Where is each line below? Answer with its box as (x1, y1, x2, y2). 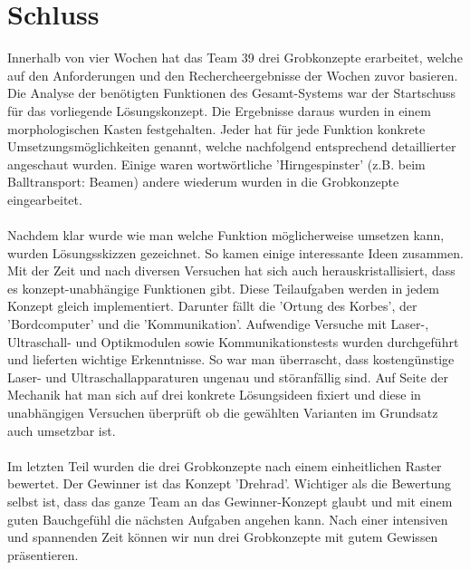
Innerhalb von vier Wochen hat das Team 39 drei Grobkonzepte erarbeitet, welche (7, 48, 463, 67)
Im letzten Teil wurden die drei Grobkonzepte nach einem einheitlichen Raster (7, 456, 442, 475)
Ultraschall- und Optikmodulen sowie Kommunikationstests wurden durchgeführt (7, 332, 459, 351)
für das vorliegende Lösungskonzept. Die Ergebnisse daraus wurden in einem (7, 101, 431, 120)
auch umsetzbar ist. (7, 420, 116, 440)
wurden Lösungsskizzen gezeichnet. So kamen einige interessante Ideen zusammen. (7, 243, 464, 262)
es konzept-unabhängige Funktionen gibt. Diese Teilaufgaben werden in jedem (7, 278, 440, 297)
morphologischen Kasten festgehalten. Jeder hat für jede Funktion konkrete (7, 119, 426, 138)
